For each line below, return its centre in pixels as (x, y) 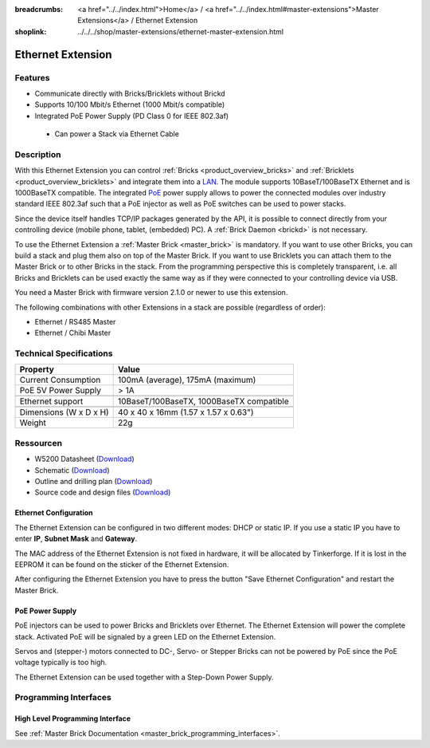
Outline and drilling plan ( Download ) (94, 481)
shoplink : (31, 31)
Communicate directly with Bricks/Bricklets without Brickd (130, 93)
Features (32, 77)
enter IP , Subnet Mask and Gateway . (76, 539)
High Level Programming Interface (73, 718)
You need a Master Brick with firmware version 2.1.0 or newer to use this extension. (151, 293)
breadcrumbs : (39, 9)
